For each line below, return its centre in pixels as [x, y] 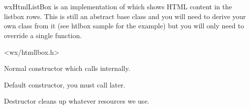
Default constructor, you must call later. [65, 84]
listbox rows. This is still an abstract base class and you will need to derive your [125, 16]
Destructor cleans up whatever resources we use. [77, 101]
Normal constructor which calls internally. [67, 68]
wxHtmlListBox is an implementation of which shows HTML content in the [118, 7]
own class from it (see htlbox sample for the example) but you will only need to [124, 26]
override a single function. [43, 35]
